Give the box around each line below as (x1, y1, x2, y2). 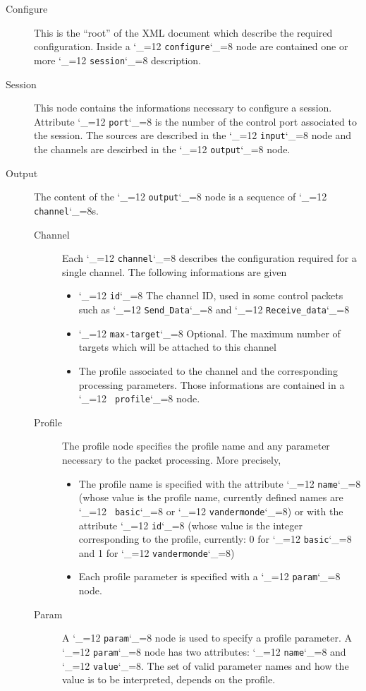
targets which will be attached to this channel (78, 340, 276, 354)
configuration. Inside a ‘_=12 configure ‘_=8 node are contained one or (34, 39, 348, 54)
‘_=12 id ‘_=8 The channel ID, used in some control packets (78, 288, 343, 303)
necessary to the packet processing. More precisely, (62, 452, 281, 467)
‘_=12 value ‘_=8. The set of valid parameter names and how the (62, 658, 349, 673)
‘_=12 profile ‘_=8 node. (78, 391, 200, 406)
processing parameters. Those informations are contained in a (78, 377, 345, 392)
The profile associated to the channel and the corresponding (78, 363, 338, 378)
